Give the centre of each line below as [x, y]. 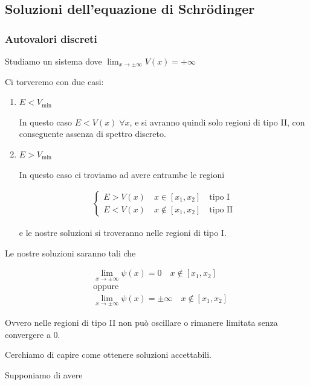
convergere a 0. [33, 334]
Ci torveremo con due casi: [54, 81]
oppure [106, 286]
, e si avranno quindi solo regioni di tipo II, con [217, 122]
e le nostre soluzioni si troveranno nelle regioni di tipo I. [123, 233]
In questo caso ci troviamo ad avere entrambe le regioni [122, 174]
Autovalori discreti [51, 38]
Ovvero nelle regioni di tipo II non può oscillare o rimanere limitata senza [141, 322]
